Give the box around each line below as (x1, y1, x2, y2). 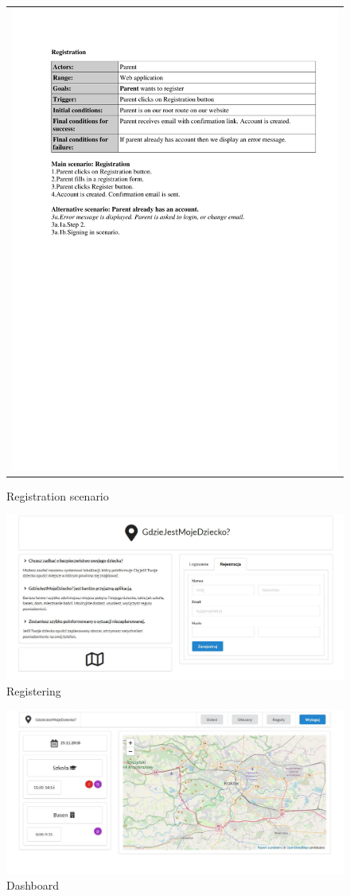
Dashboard (6, 877, 60, 894)
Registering (6, 682, 61, 699)
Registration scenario (6, 487, 109, 504)
